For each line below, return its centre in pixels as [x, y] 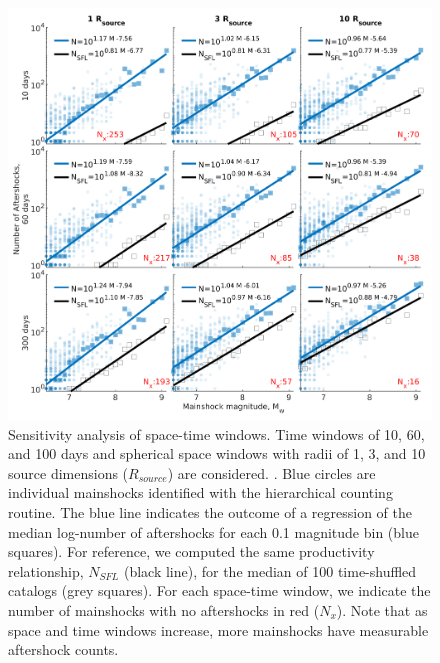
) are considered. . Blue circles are [271, 472]
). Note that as [382, 609]
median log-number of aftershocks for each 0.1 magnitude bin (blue [213, 531]
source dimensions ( [68, 472]
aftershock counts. [63, 649]
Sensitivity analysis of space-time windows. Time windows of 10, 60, [216, 433]
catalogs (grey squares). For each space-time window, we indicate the [219, 590]
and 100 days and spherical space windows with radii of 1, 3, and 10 [217, 453]
